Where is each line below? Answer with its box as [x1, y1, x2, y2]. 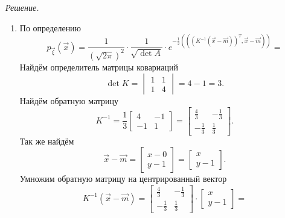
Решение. [5, 1, 39, 13]
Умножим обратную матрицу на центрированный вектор [19, 172, 227, 185]
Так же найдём [19, 134, 74, 147]
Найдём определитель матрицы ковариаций [19, 60, 179, 73]
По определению [19, 21, 82, 34]
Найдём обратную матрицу [19, 95, 119, 107]
